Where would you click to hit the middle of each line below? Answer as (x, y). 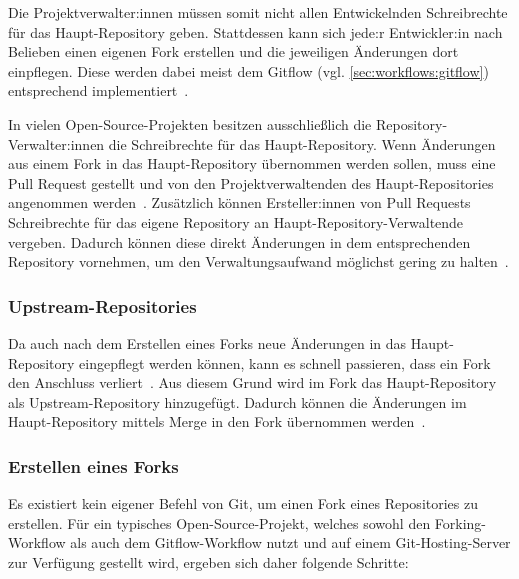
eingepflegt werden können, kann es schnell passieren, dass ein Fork (285, 362)
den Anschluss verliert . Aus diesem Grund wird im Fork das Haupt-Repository (252, 382)
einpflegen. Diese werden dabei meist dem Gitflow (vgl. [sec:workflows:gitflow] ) (248, 70)
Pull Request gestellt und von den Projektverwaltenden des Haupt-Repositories (251, 182)
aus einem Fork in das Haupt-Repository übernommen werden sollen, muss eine (252, 163)
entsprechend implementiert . (98, 90)
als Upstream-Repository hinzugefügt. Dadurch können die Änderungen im (237, 401)
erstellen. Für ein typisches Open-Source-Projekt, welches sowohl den (219, 522)
